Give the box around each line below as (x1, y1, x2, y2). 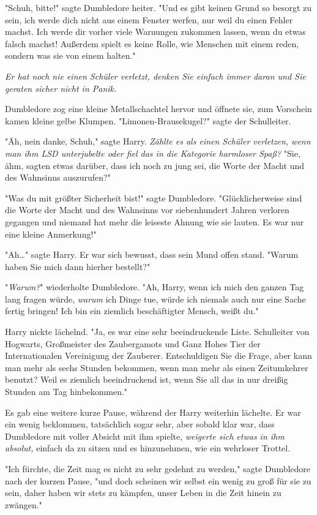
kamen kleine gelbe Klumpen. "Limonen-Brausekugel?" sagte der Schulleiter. (5, 114, 291, 127)
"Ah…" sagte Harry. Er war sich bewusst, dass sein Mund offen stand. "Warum (5, 248, 299, 261)
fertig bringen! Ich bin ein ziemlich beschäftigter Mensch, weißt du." (5, 304, 259, 317)
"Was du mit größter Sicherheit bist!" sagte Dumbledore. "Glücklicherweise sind (5, 191, 302, 204)
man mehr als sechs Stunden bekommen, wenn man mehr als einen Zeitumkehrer (5, 361, 308, 374)
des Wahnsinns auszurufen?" (5, 171, 111, 184)
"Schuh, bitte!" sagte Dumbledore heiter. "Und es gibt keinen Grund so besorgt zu (5, 1, 312, 13)
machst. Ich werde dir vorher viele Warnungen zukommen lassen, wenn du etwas (5, 25, 306, 38)
